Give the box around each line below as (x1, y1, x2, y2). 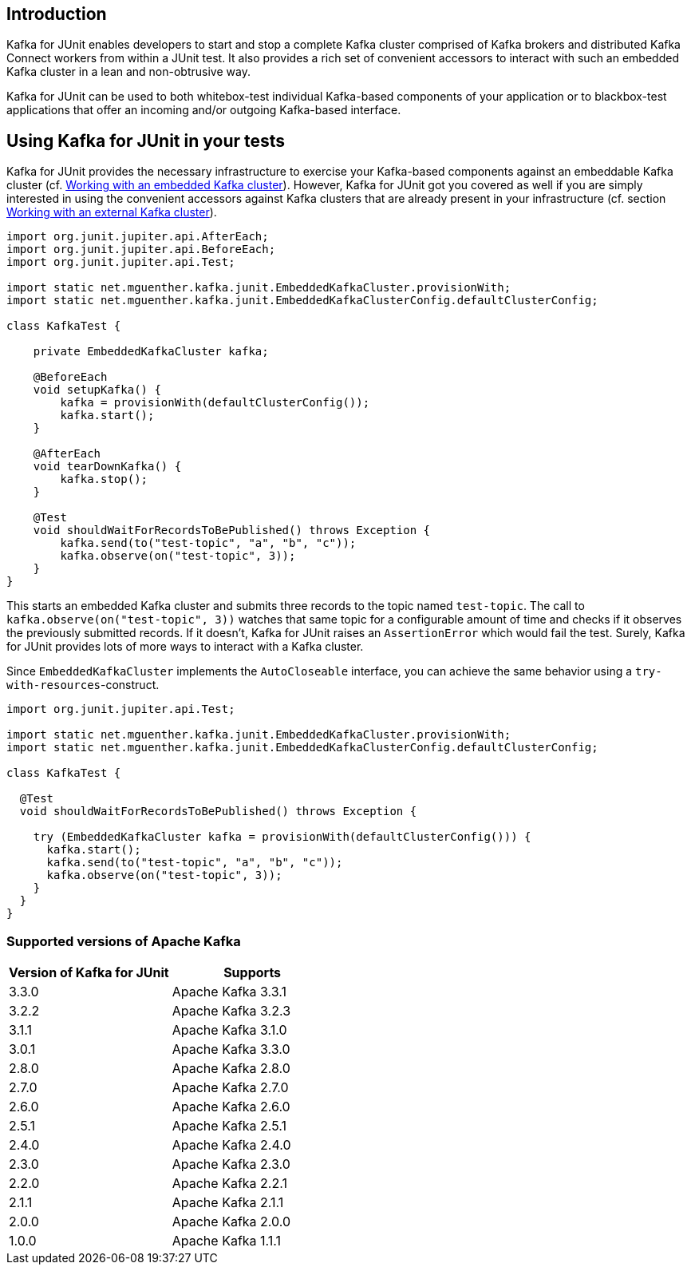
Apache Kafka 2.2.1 (172, 1175, 287, 1192)
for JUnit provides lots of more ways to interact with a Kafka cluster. (6, 639, 364, 654)
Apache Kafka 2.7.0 (172, 1079, 289, 1096)
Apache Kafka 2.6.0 (172, 1099, 290, 1115)
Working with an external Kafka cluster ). (6, 205, 217, 220)
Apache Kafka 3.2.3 (172, 1003, 291, 1020)
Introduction (6, 4, 107, 24)
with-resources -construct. (6, 678, 160, 692)
